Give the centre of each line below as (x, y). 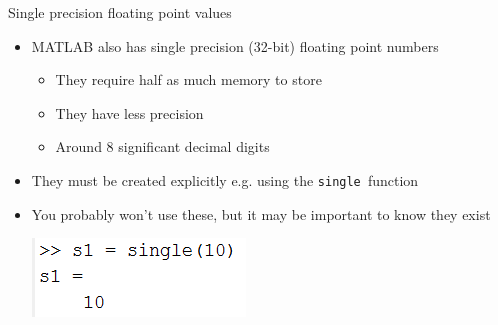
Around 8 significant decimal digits (162, 146)
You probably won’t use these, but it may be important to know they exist (261, 213)
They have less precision (129, 112)
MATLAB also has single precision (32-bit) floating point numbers (235, 45)
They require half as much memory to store (188, 79)
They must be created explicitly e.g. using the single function (225, 179)
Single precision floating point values (120, 12)
